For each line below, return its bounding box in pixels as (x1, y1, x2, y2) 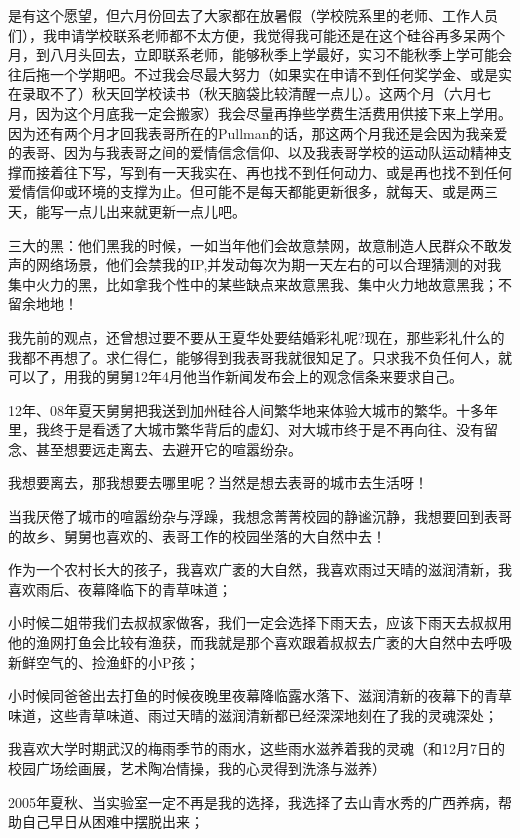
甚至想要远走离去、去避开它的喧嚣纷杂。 (35, 438, 302, 459)
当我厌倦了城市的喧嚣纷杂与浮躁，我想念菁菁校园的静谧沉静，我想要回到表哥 (8, 506, 512, 527)
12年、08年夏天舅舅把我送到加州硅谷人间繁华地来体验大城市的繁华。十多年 (8, 399, 498, 420)
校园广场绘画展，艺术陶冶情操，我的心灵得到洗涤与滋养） (8, 758, 386, 778)
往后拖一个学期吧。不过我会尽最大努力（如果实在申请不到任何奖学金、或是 (8, 63, 498, 84)
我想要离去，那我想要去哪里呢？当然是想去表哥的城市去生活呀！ (8, 472, 428, 493)
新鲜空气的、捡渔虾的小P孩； (8, 651, 200, 672)
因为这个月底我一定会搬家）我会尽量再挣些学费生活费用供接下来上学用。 (35, 102, 512, 123)
